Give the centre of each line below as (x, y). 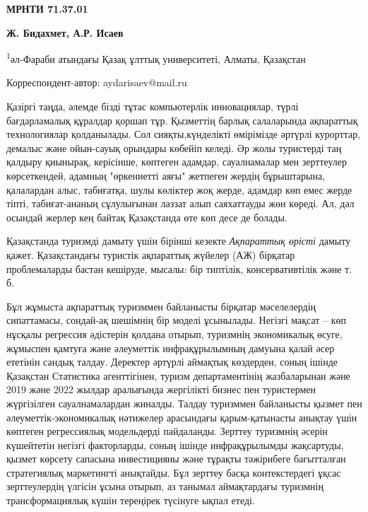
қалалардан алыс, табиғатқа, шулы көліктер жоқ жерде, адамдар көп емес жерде (179, 189)
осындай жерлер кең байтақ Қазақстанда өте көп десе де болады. (147, 217)
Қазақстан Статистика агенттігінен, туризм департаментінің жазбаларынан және (178, 375)
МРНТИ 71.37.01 (47, 8)
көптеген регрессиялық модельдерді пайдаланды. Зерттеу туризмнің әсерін (167, 431)
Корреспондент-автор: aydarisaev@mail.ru (97, 82)
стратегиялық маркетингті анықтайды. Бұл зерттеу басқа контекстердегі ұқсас (174, 472)
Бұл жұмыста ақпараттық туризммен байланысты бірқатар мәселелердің (161, 306)
